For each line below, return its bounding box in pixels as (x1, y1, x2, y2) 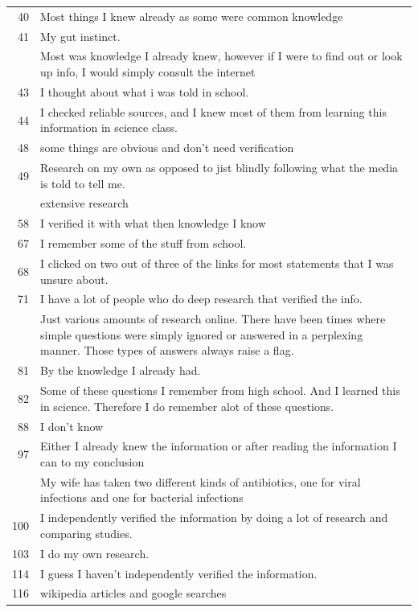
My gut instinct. (40, 27, 121, 44)
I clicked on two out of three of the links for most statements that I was (40, 254, 394, 271)
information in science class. (40, 119, 178, 136)
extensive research (40, 195, 129, 212)
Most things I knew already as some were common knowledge (40, 7, 343, 24)
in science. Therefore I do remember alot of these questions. (40, 397, 334, 414)
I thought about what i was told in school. (40, 83, 249, 100)
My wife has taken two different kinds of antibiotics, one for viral (40, 473, 361, 490)
